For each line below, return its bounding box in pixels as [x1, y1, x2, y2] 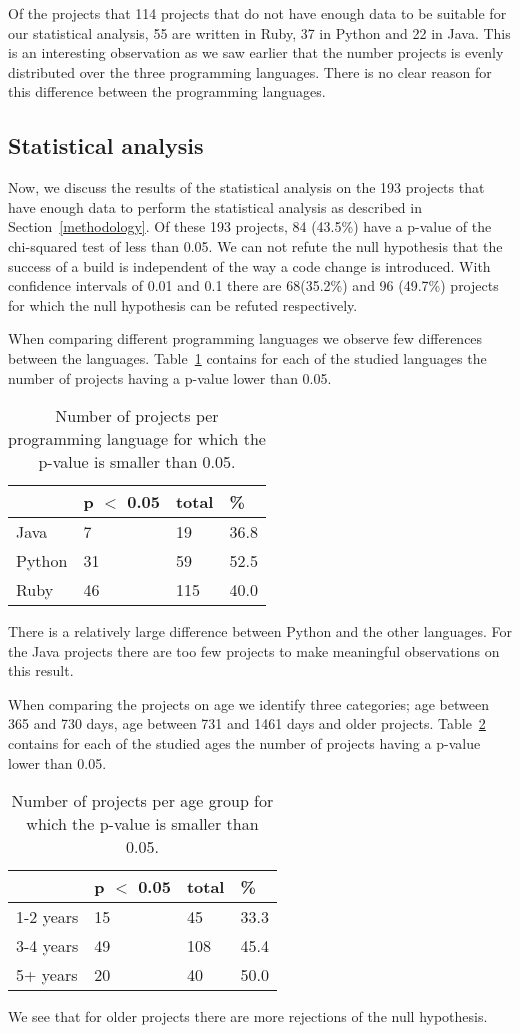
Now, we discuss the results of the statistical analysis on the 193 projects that [8, 177, 485, 198]
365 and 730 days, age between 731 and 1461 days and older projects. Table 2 [8, 713, 486, 734]
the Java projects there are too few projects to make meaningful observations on [8, 640, 500, 661]
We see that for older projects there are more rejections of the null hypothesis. [8, 1006, 488, 1027]
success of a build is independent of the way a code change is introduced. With [8, 255, 491, 276]
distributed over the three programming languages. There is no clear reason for [8, 61, 492, 82]
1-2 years [16, 905, 79, 929]
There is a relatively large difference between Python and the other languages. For [8, 621, 512, 642]
